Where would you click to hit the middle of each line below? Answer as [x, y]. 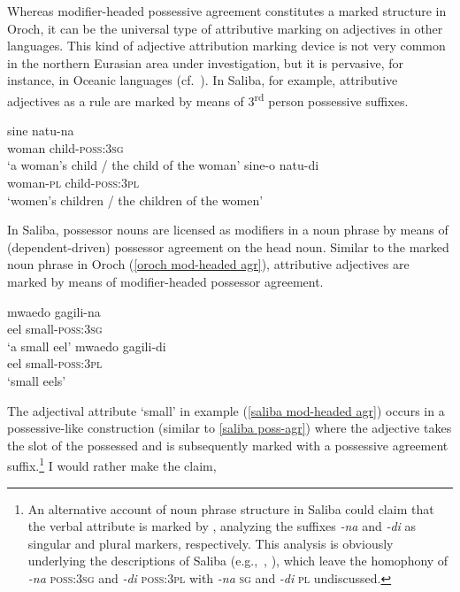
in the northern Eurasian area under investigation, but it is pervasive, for [206, 62]
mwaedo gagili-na [54, 311]
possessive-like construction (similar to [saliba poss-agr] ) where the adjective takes [230, 428]
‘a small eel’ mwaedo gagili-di [87, 346]
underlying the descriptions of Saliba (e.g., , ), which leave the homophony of [238, 561]
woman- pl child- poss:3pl [73, 182]
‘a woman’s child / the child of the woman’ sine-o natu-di [163, 165]
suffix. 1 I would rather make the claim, [112, 464]
